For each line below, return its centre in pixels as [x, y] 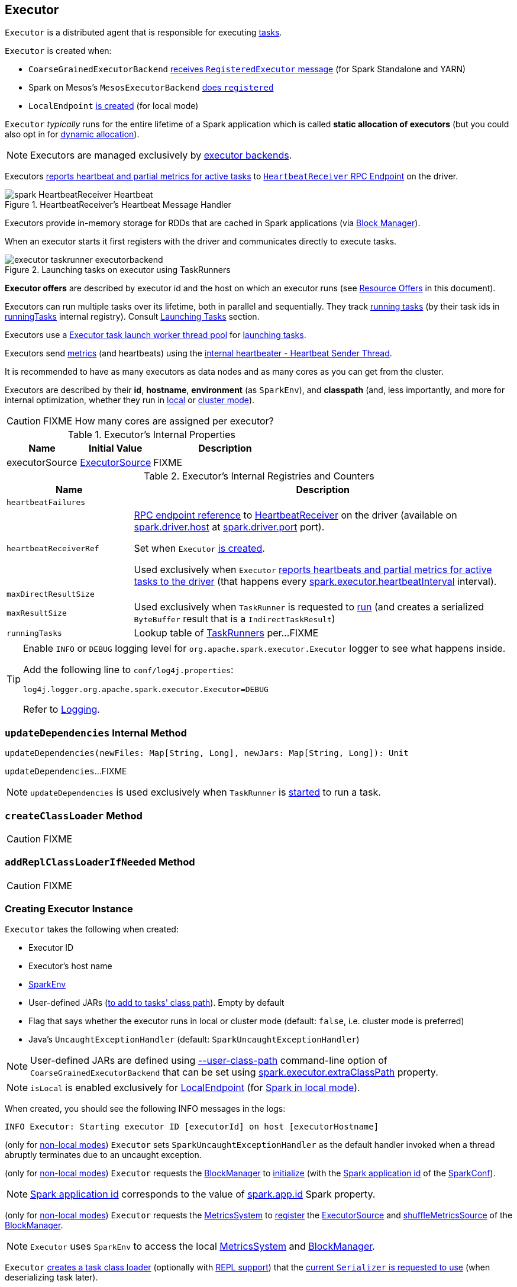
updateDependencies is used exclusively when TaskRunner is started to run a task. [206, 792]
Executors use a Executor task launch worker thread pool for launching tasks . [156, 335]
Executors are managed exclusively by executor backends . [161, 155]
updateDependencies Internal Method [96, 733]
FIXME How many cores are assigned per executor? [159, 421]
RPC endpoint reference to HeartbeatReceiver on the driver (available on [295, 515]
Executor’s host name [70, 966]
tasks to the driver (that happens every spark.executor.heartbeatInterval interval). [315, 582]
